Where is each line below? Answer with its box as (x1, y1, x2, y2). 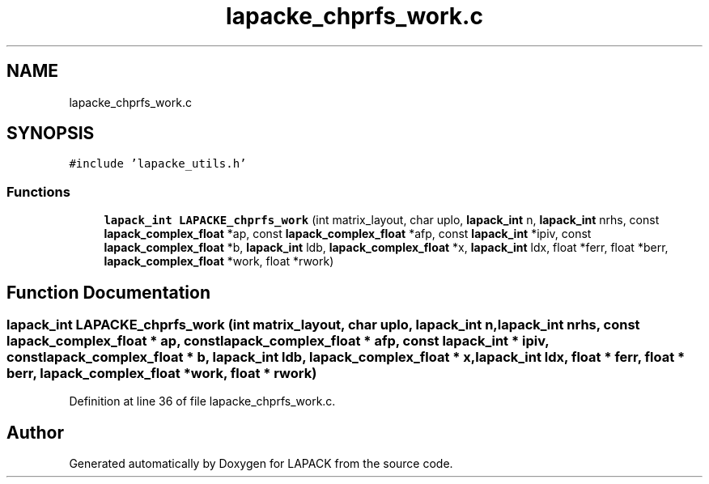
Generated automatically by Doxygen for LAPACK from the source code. (69, 456, 453, 471)
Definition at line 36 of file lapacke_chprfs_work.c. (69, 394, 336, 409)
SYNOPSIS (6, 123, 95, 144)
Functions (6, 183, 70, 200)
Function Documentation (6, 282, 210, 303)
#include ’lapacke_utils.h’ (69, 157, 247, 171)
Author (6, 422, 64, 443)
